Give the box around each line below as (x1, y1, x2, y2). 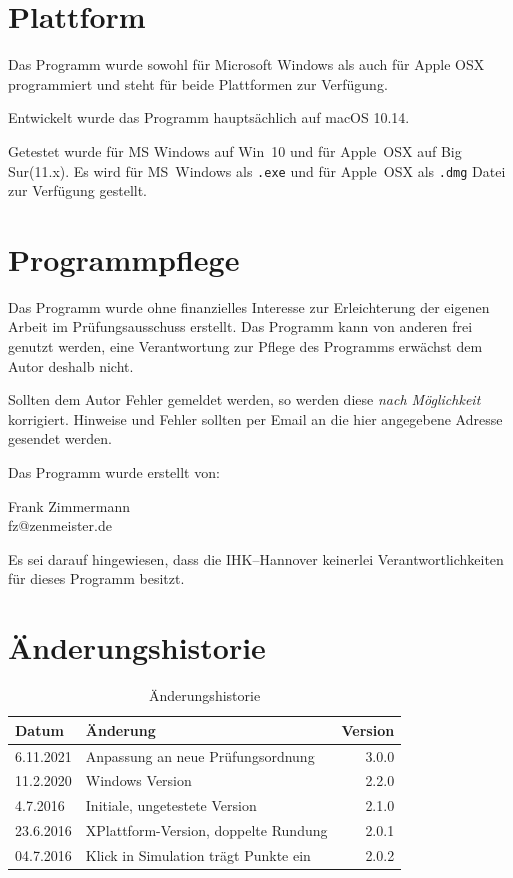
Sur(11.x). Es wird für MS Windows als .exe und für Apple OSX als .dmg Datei (8, 160, 506, 181)
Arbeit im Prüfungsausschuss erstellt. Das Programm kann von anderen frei (8, 316, 473, 337)
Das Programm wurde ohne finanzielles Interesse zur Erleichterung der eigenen (8, 296, 490, 317)
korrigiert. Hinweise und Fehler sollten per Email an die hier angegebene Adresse (8, 408, 503, 429)
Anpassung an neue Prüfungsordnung (85, 745, 315, 766)
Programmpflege (8, 238, 240, 279)
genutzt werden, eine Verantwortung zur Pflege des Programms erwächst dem (8, 336, 483, 357)
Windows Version (85, 770, 192, 791)
